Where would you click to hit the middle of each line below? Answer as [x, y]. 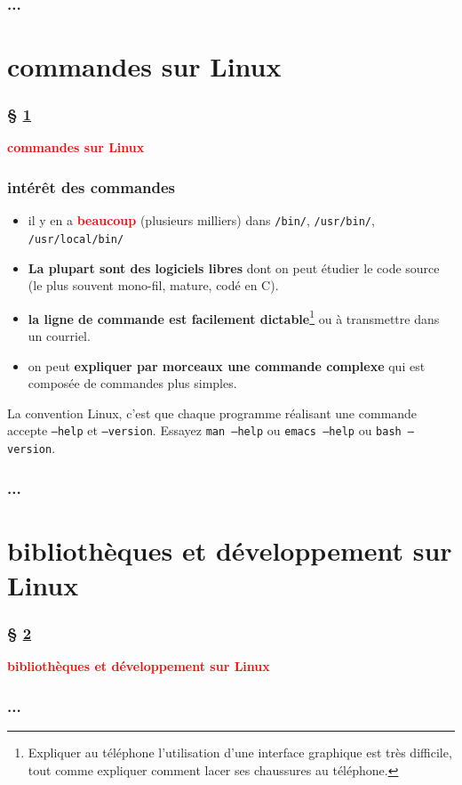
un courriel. [59, 336]
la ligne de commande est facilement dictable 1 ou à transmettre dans [234, 317]
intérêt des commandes [92, 186]
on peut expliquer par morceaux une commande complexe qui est [227, 365]
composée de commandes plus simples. [132, 383]
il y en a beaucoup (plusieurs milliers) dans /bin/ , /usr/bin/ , [201, 220]
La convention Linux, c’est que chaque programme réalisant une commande [212, 413]
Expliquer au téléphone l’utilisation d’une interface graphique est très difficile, [240, 753]
